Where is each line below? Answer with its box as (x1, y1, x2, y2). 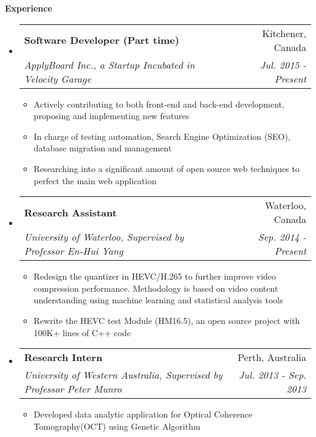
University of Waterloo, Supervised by (24, 230, 184, 244)
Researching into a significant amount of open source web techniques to (33, 162, 300, 174)
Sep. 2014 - (258, 230, 306, 244)
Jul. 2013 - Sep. (238, 368, 306, 382)
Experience (5, 2, 52, 14)
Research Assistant (24, 205, 117, 219)
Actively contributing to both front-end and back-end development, (33, 97, 284, 110)
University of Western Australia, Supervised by (24, 368, 222, 382)
